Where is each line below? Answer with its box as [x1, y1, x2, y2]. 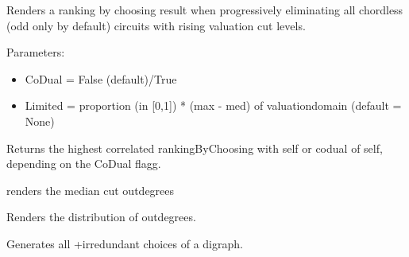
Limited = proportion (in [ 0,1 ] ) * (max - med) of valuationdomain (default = [25, 97, 402, 114]
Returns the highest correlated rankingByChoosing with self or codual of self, [6, 139, 383, 156]
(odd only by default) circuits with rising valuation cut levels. [6, 17, 306, 33]
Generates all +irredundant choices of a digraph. [6, 235, 243, 251]
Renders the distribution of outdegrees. [6, 208, 196, 225]
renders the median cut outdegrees [6, 181, 175, 198]
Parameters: [6, 44, 65, 60]
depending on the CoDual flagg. [6, 155, 161, 172]
